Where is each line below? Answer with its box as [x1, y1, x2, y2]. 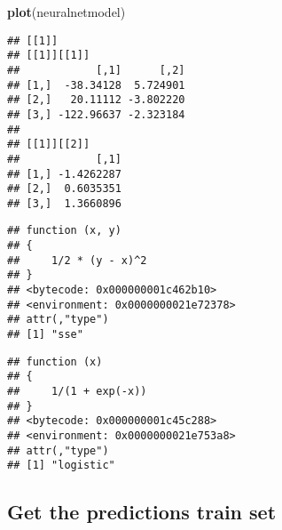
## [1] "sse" [7, 328, 83, 341]
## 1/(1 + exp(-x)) [7, 385, 147, 398]
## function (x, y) [7, 224, 121, 237]
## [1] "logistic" [7, 459, 115, 472]
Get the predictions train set [7, 498, 277, 526]
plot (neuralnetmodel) [7, 3, 126, 20]
